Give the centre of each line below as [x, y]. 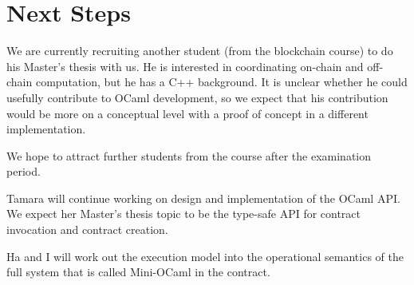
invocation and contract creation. [87, 230]
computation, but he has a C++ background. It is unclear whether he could [221, 82]
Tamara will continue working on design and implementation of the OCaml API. [203, 198]
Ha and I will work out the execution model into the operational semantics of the [205, 256]
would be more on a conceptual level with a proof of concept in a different [187, 113]
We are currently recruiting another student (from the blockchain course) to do [200, 51]
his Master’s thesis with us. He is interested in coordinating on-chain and [185, 66]
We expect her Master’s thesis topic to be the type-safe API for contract [184, 214]
